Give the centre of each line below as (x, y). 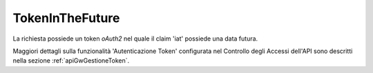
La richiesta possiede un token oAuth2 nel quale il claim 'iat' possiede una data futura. (135, 39)
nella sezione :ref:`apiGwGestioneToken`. (71, 61)
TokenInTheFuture (66, 18)
